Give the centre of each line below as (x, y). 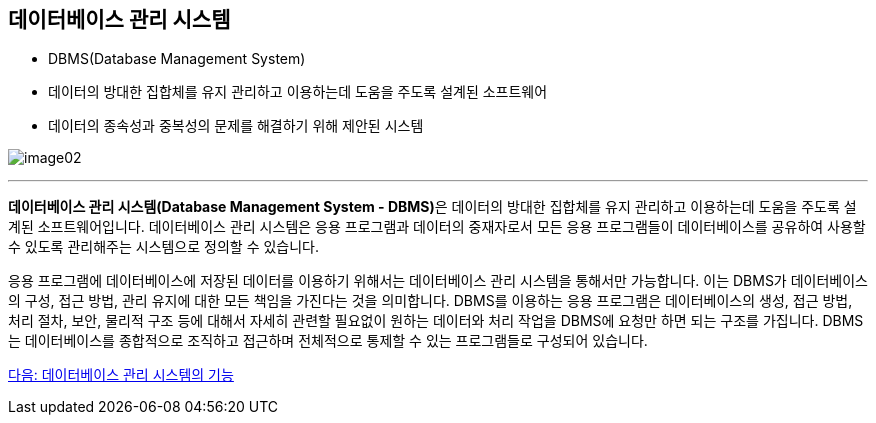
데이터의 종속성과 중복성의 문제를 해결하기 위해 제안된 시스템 (236, 126)
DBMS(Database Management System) (177, 59)
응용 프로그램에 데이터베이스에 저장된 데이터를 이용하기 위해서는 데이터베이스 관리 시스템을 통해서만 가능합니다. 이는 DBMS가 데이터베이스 (438, 281)
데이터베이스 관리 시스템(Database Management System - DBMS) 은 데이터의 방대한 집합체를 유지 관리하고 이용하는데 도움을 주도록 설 (432, 207)
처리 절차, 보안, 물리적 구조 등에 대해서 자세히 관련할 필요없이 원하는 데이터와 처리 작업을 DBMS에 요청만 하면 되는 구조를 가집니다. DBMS (436, 321)
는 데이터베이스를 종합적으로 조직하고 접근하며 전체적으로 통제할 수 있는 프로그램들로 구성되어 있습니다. (328, 341)
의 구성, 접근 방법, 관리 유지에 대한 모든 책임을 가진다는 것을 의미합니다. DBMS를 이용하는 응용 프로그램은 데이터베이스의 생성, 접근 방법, (430, 301)
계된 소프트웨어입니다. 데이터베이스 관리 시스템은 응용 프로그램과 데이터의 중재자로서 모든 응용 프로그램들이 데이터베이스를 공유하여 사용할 (437, 227)
